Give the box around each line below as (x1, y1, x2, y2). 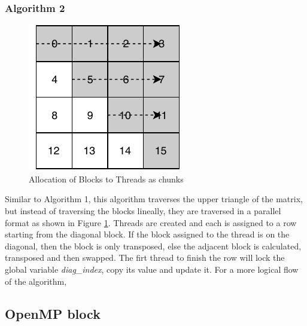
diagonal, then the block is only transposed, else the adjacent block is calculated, (5, 239, 302, 252)
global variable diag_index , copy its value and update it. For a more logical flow (5, 263, 299, 275)
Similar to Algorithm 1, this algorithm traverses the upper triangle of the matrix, (5, 193, 303, 205)
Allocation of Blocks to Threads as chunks (29, 172, 184, 185)
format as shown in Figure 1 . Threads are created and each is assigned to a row (5, 216, 297, 228)
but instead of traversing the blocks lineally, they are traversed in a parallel (5, 205, 281, 217)
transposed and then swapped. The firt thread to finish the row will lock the (5, 251, 285, 264)
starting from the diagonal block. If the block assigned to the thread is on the (5, 228, 290, 240)
